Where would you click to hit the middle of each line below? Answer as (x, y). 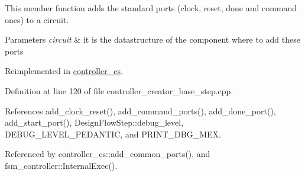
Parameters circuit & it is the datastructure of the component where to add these (152, 39)
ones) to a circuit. (37, 19)
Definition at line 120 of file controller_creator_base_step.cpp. (119, 90)
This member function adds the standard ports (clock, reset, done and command (151, 8)
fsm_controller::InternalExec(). (61, 165)
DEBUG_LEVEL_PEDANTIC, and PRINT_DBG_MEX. (113, 134)
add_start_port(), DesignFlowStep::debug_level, (94, 122)
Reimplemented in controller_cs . (64, 71)
